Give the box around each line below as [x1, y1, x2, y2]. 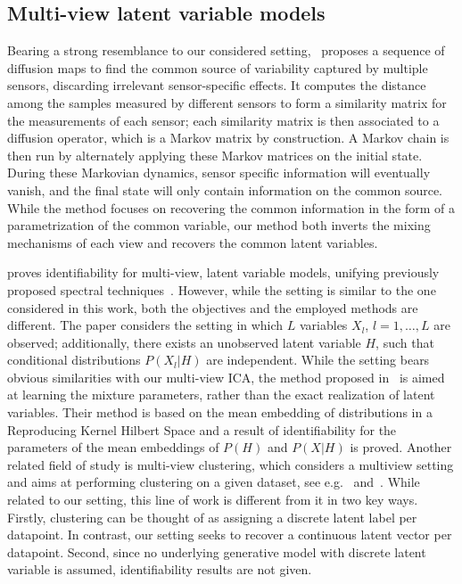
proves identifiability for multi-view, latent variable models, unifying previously [7, 263, 440, 282]
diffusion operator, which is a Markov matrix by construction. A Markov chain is [7, 128, 450, 147]
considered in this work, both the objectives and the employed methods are [7, 298, 418, 317]
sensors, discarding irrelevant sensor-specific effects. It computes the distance [7, 76, 426, 95]
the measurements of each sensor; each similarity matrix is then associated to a [7, 111, 440, 129]
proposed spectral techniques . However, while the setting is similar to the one [7, 280, 436, 299]
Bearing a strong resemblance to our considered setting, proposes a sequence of [7, 41, 445, 60]
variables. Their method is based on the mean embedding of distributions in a [7, 403, 433, 422]
